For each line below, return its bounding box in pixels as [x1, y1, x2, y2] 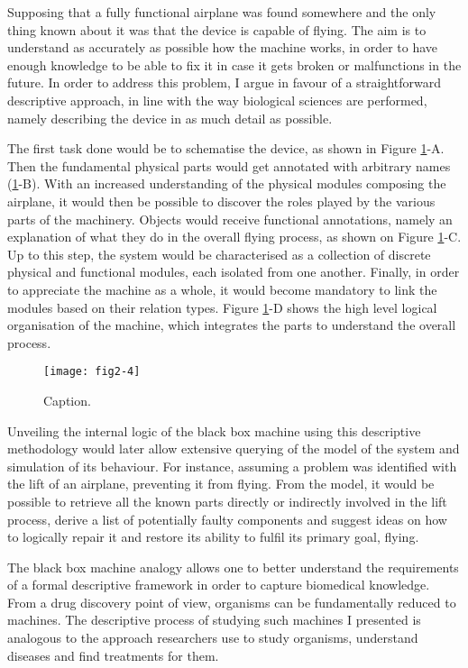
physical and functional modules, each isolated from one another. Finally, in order [7, 262, 460, 281]
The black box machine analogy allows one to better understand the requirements [7, 557, 459, 576]
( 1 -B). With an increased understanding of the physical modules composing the [7, 174, 446, 193]
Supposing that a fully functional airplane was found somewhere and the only [7, 3, 436, 21]
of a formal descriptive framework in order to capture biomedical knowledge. [7, 575, 430, 594]
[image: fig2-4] [43, 365, 141, 379]
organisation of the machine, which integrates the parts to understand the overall [7, 316, 456, 334]
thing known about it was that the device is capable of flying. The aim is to [7, 20, 427, 39]
